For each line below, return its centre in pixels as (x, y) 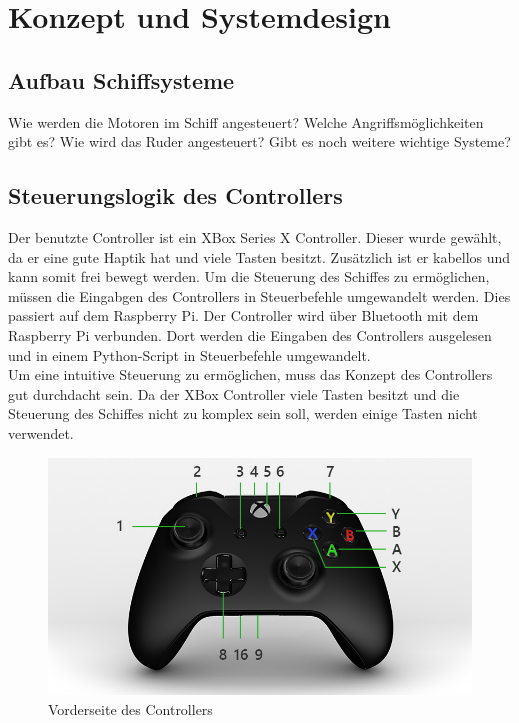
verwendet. (41, 432)
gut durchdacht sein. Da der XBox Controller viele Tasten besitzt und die (234, 393)
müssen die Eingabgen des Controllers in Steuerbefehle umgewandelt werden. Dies (259, 295)
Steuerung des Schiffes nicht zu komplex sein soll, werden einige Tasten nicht (243, 413)
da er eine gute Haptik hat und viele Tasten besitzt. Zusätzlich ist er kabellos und (259, 256)
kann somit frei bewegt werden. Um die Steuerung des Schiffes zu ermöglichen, (249, 276)
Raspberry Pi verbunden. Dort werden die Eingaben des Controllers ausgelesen (250, 334)
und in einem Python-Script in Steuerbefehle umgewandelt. (189, 354)
